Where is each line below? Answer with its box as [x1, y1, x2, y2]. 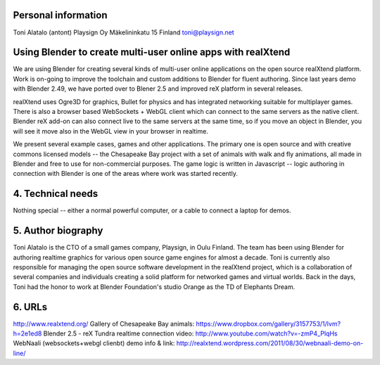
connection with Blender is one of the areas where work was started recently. [13, 169, 239, 178]
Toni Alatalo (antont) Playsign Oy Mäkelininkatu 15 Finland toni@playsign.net [13, 28, 235, 37]
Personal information [13, 9, 108, 21]
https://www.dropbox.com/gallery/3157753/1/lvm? [196, 319, 341, 328]
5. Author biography [13, 225, 103, 237]
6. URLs [13, 301, 48, 313]
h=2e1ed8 [13, 329, 42, 338]
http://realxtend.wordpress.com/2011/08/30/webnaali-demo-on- [176, 339, 364, 347]
